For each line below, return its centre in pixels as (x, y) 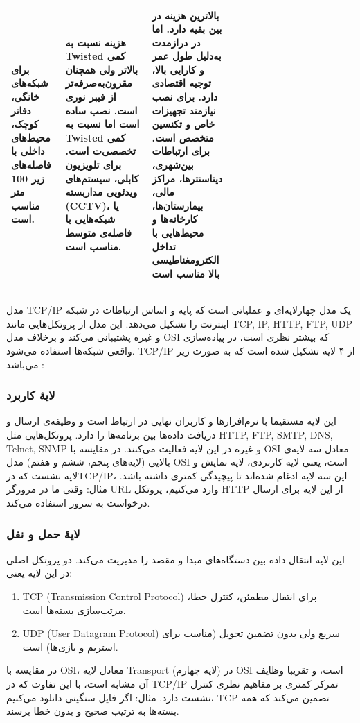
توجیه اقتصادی (181, 83)
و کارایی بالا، (178, 69)
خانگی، (25, 97)
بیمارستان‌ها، (178, 205)
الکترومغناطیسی (186, 260)
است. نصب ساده (101, 110)
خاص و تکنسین (183, 124)
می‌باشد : (25, 364)
